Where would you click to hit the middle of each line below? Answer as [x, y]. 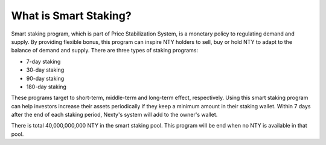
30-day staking [45, 70]
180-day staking [46, 87]
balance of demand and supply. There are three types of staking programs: [105, 51]
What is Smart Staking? [72, 16]
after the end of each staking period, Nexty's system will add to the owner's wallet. [114, 115]
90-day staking [45, 78]
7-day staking [43, 61]
